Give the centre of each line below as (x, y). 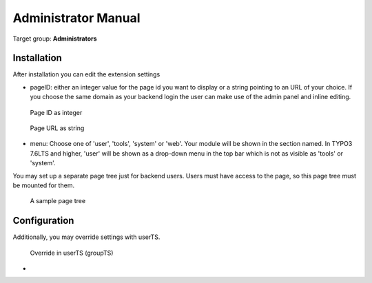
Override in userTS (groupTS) (72, 253)
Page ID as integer (56, 112)
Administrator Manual (76, 18)
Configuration (43, 221)
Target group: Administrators (55, 39)
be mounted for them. (44, 185)
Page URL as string (57, 128)
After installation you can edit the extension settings (86, 74)
